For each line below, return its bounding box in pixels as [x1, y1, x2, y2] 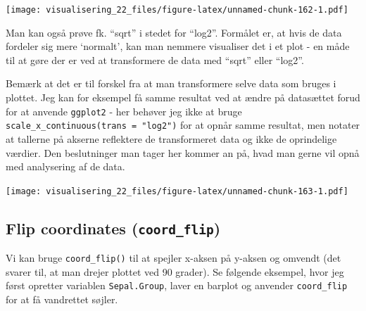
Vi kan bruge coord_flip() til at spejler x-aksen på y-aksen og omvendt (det [6, 250, 341, 265]
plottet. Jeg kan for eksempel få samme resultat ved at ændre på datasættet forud [6, 90, 360, 105]
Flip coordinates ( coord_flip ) [6, 217, 221, 239]
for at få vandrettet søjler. [6, 292, 118, 307]
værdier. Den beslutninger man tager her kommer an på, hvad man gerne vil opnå [6, 145, 360, 160]
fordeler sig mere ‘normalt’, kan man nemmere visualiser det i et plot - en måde [6, 39, 350, 53]
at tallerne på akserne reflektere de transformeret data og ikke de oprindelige [6, 131, 337, 146]
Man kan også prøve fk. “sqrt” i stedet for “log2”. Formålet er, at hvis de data [6, 25, 342, 39]
